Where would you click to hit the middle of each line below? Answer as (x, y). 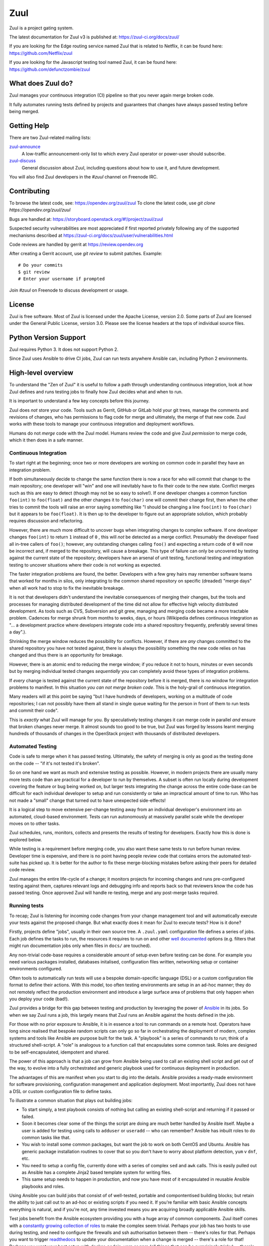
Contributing (29, 191)
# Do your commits (41, 265)
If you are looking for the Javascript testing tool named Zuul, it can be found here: (93, 62)
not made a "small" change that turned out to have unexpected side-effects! (87, 800)
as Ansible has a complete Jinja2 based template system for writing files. (97, 1172)
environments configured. (36, 969)
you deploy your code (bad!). (39, 999)
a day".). (18, 632)
